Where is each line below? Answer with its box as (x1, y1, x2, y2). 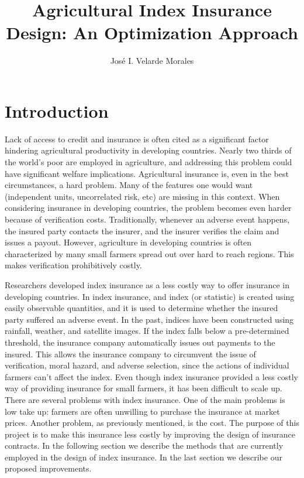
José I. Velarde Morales (110, 54, 194, 67)
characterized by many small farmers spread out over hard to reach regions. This (5, 247, 294, 260)
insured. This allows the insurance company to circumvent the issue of (5, 347, 256, 360)
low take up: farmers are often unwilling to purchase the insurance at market (5, 405, 280, 417)
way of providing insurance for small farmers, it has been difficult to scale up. (5, 382, 282, 394)
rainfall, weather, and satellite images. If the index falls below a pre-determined (5, 325, 289, 337)
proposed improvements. (5, 462, 92, 474)
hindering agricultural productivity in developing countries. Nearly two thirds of (5, 144, 292, 156)
